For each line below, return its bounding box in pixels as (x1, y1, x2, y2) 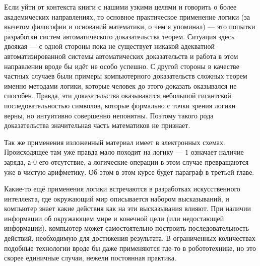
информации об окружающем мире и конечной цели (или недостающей (4, 213, 224, 223)
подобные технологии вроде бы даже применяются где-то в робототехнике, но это (4, 242, 256, 253)
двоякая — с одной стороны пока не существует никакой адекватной (4, 41, 215, 51)
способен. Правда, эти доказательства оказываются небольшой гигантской (4, 90, 231, 101)
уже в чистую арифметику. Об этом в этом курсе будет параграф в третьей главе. (4, 166, 254, 177)
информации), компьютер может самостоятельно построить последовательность (4, 223, 249, 233)
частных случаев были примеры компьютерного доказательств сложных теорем (4, 71, 247, 81)
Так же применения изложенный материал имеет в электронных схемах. (4, 137, 225, 147)
